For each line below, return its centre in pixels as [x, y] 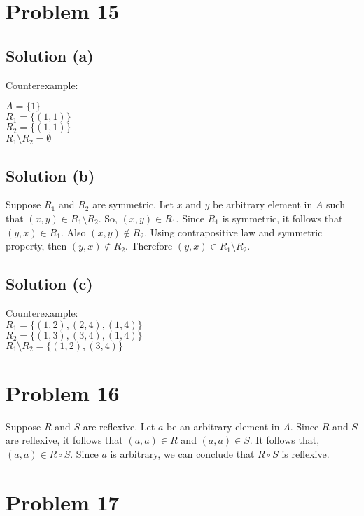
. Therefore [149, 246]
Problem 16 [63, 392]
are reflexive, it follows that [64, 440]
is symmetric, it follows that [282, 218]
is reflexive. [306, 453]
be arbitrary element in [263, 204]
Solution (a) [50, 55]
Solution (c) [49, 284]
